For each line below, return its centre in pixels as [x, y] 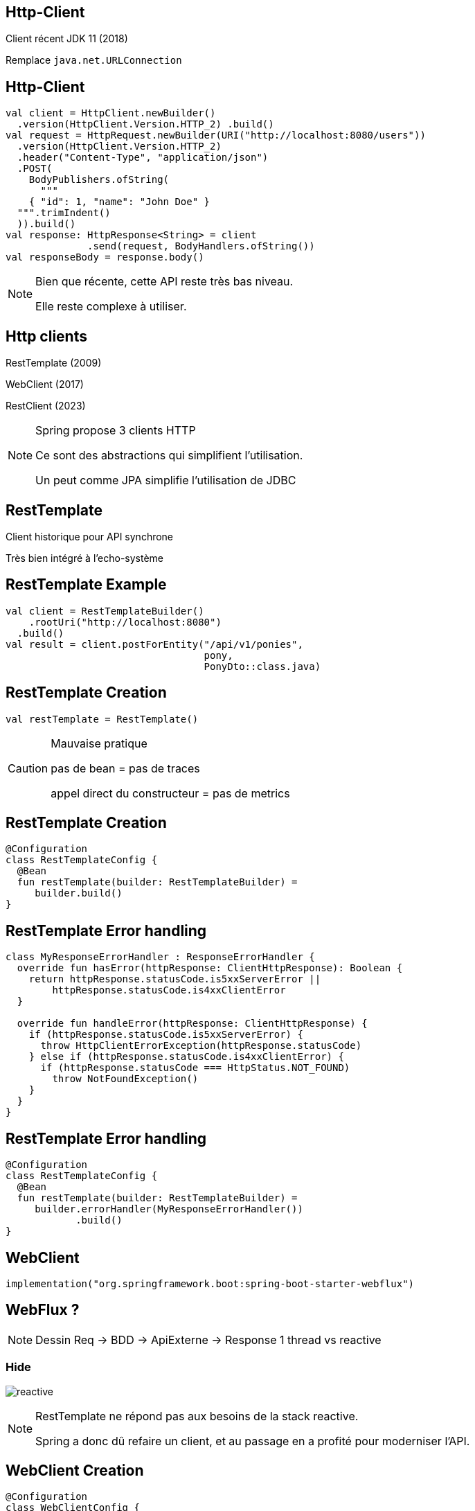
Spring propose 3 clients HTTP [116, 431]
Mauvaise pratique [99, 743]
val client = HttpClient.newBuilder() [111, 113]
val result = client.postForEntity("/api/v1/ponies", [154, 644]
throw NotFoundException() [125, 1079]
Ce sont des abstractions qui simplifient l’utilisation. [169, 456]
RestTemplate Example [86, 585]
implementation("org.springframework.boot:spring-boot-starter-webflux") [210, 1284]
